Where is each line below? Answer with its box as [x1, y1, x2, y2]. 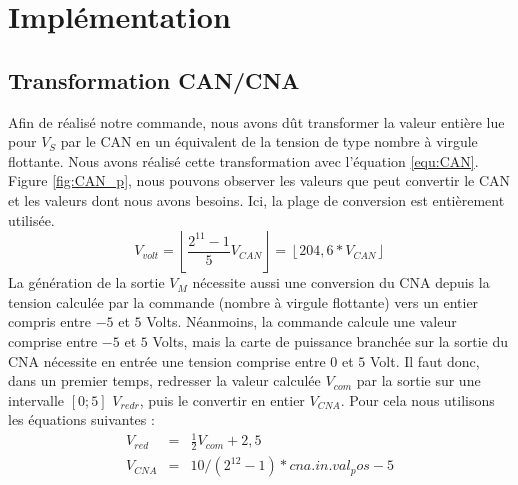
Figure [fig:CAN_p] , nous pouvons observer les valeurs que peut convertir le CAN [8, 170, 511, 191]
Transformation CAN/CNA [8, 64, 300, 95]
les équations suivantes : [8, 409, 155, 430]
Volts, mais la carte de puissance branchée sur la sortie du [152, 330, 509, 351]
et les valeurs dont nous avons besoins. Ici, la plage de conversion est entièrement [8, 189, 505, 210]
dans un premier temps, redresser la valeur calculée [8, 370, 321, 391]
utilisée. [8, 209, 55, 230]
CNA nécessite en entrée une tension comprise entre [8, 350, 326, 371]
